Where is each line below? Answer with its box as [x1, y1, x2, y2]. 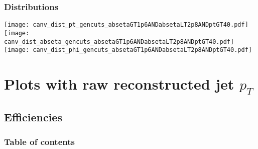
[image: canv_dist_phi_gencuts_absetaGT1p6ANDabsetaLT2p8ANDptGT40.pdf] [4, 46, 252, 54]
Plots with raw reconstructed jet [4, 73, 234, 94]
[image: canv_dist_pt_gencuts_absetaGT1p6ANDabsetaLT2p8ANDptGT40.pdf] [4, 21, 248, 29]
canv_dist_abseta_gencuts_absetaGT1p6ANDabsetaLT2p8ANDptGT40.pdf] [4, 38, 234, 45]
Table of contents [4, 135, 75, 148]
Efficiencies [4, 109, 62, 125]
